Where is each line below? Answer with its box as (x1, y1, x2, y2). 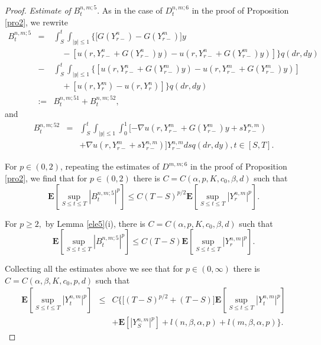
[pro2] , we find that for (5, 171, 87, 184)
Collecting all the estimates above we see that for (5, 262, 183, 275)
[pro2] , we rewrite (5, 15, 69, 28)
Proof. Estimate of (5, 4, 71, 16)
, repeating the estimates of (60, 160, 160, 172)
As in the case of (102, 4, 163, 16)
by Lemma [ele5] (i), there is (45, 217, 145, 229)
